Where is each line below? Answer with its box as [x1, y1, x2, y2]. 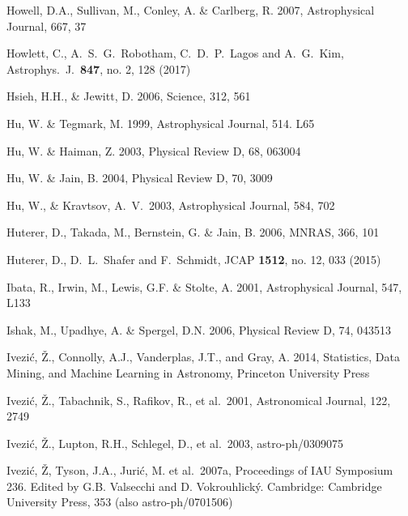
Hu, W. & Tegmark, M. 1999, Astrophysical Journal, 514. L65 [6, 114, 315, 131]
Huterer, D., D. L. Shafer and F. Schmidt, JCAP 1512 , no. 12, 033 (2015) [6, 250, 381, 267]
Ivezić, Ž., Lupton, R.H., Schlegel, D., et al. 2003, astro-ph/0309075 [6, 434, 344, 451]
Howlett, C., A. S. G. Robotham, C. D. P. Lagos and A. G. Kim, [6, 45, 344, 62]
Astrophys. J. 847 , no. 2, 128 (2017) [6, 60, 191, 77]
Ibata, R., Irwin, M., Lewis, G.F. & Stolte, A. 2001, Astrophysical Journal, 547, [6, 278, 402, 295]
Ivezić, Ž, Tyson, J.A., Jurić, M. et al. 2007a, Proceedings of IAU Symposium [6, 462, 393, 479]
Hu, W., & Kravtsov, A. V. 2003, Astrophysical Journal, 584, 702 [6, 196, 335, 213]
